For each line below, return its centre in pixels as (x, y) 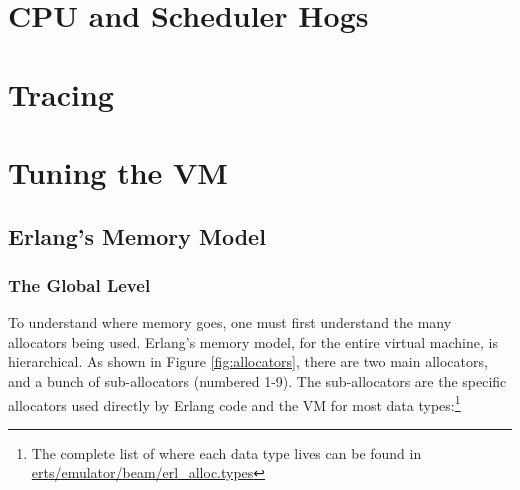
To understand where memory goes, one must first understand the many (230, 322)
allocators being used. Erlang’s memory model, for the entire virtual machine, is (253, 341)
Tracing (61, 93)
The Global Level (79, 284)
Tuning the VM (118, 171)
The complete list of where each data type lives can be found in (226, 452)
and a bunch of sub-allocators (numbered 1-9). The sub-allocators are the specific (257, 380)
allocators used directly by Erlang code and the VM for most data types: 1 (234, 403)
